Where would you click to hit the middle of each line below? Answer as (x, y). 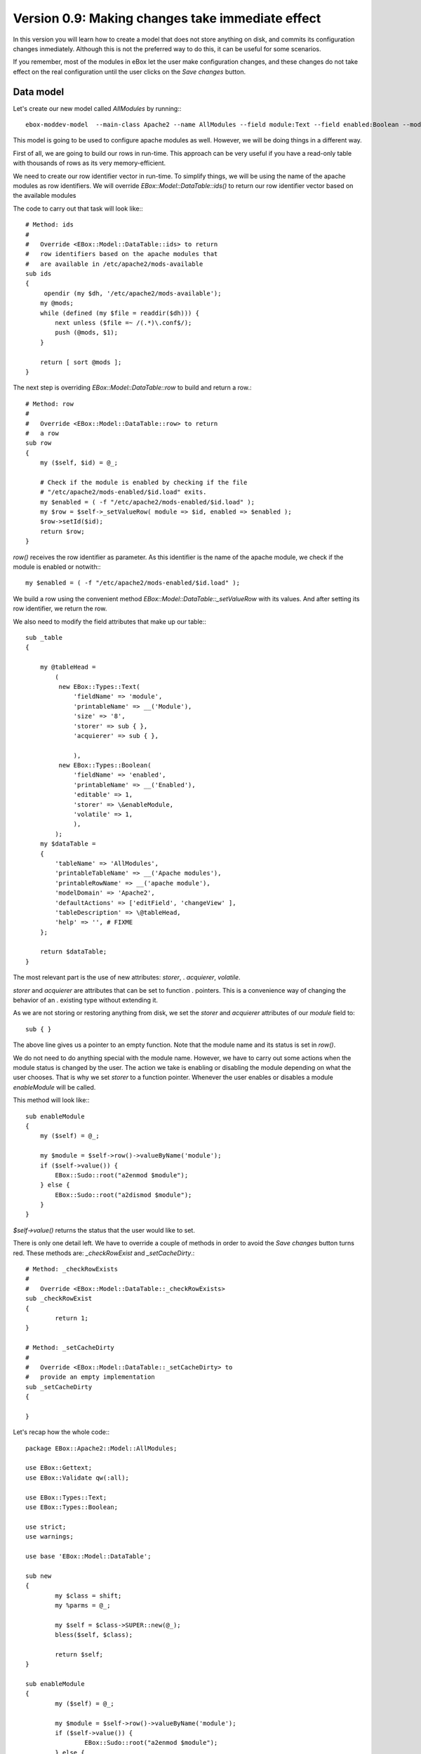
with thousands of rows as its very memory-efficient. (89, 163)
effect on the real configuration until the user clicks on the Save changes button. (129, 72)
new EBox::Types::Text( (99, 687)
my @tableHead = (68, 667)
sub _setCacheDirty (59, 1387)
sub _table (44, 637)
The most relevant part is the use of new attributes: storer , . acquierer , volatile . (127, 977)
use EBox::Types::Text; (66, 1497)
